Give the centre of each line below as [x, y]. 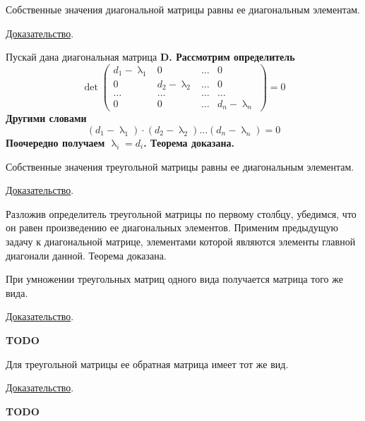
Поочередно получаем [55, 142]
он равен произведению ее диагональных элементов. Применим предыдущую [172, 227]
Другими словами [46, 118]
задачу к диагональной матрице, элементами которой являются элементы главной [181, 241]
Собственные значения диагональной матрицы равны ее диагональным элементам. [183, 9]
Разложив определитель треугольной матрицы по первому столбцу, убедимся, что [181, 213]
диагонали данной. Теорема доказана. [86, 255]
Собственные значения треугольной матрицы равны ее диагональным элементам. [180, 166]
